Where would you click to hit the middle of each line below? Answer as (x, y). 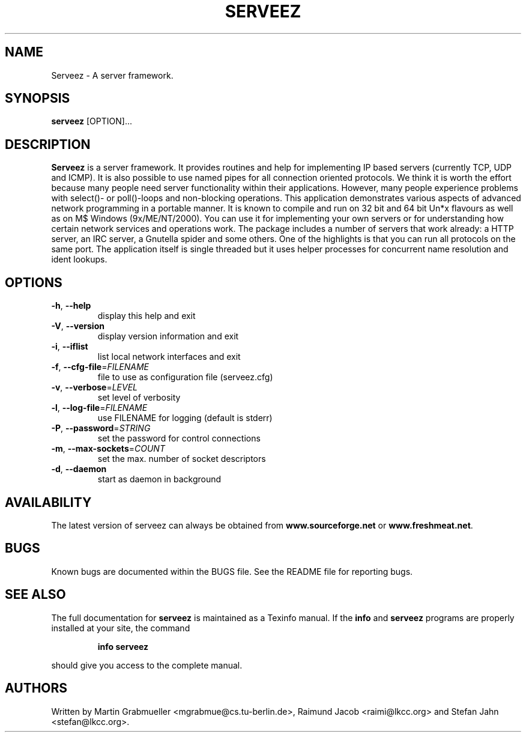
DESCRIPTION (48, 144)
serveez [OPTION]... (92, 121)
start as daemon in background (159, 479)
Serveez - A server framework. (112, 75)
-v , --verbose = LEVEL (95, 387)
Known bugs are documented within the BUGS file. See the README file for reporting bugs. (232, 571)
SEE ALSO (35, 595)
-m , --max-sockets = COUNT (108, 449)
